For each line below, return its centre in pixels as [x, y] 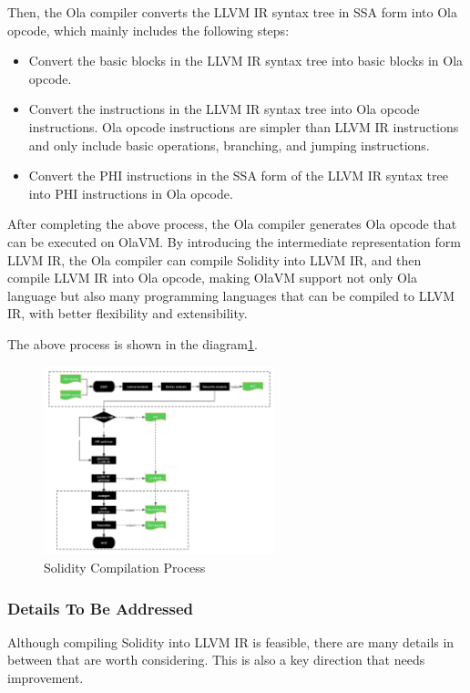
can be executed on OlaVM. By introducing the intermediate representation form [234, 241]
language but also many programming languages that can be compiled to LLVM [231, 295]
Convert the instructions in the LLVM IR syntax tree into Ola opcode [224, 109]
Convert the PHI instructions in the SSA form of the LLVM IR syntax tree [238, 176]
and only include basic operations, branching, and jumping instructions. [229, 145]
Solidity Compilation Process [125, 568]
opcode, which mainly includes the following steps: [148, 30]
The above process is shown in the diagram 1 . [133, 343]
